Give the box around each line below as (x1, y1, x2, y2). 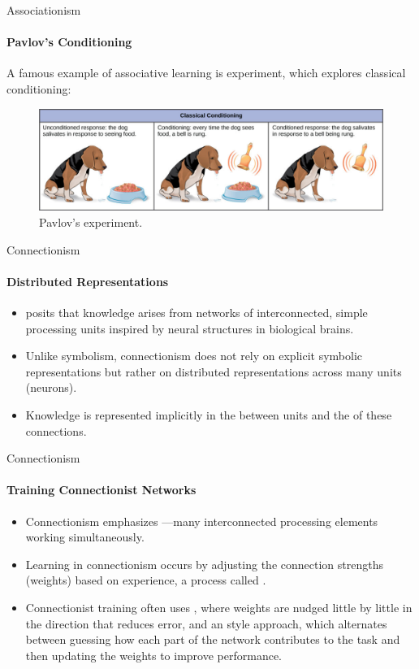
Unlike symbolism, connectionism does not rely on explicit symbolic (25, 347, 362, 364)
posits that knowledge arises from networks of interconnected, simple (25, 304, 368, 321)
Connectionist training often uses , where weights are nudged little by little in (25, 598, 413, 615)
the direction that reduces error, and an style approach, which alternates (25, 615, 387, 632)
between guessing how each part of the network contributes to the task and (25, 631, 400, 648)
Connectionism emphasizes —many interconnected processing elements (25, 512, 378, 529)
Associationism (6, 2, 81, 18)
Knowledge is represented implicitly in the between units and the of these (25, 406, 392, 423)
